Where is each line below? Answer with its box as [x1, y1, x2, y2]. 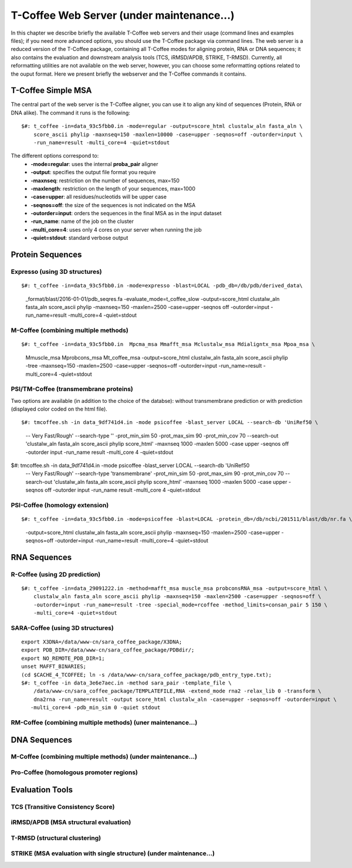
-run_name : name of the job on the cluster [31, 218, 134, 225]
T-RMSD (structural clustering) [11, 833, 101, 842]
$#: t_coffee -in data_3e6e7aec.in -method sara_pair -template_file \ [21, 679, 232, 686]
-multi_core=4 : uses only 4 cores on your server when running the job [31, 226, 202, 233]
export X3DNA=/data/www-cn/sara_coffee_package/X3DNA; [21, 639, 182, 645]
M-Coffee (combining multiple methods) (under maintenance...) [11, 752, 198, 761]
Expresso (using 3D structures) [11, 267, 102, 276]
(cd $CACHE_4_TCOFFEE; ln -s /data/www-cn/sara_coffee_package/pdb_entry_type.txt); [21, 672, 272, 678]
